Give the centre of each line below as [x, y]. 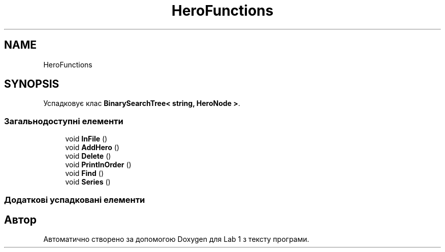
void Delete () [88, 156]
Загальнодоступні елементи [64, 121]
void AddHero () [92, 148]
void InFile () [86, 139]
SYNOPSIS [32, 84]
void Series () [88, 182]
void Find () [84, 173]
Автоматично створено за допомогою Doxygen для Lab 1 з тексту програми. [176, 239]
